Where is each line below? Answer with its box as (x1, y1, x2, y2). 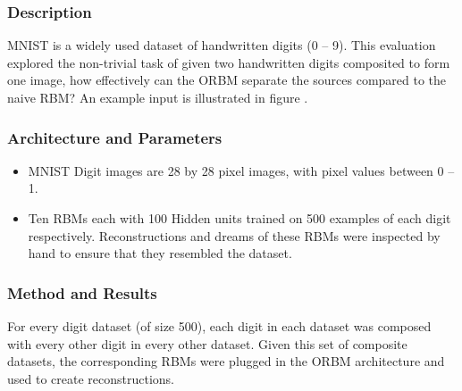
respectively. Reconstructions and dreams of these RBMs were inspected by (28, 226, 441, 245)
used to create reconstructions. (7, 369, 174, 387)
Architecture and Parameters (7, 126, 223, 148)
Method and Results (7, 281, 157, 304)
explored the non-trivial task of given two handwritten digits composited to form (7, 53, 450, 71)
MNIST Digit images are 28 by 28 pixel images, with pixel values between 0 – (28, 161, 455, 179)
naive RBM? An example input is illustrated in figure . (7, 88, 308, 106)
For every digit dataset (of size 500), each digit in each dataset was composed (7, 317, 432, 335)
